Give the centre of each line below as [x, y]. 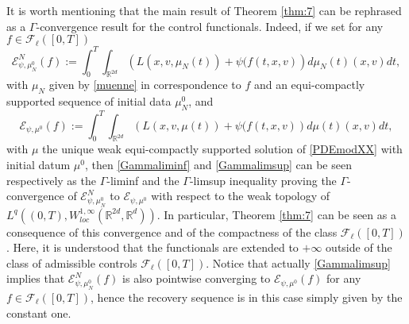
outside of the [359, 247]
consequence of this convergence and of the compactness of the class [172, 231]
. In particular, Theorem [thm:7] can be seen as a [276, 214]
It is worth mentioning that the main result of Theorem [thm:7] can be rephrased [204, 10]
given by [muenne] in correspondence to [145, 85]
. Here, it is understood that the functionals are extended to [152, 247]
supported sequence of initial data [89, 101]
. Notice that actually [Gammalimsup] [299, 262]
